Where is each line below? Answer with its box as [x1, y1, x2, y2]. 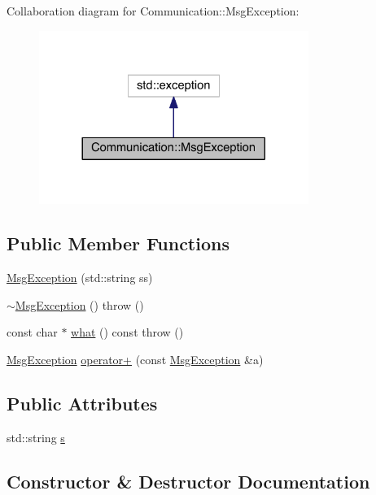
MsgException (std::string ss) [7, 269, 153, 285]
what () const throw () [71, 323, 184, 341]
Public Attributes [7, 390, 158, 415]
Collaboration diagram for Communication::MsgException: [7, 2, 299, 19]
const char [7, 323, 58, 341]
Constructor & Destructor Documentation [7, 468, 370, 493]
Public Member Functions [7, 231, 230, 256]
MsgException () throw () [15, 296, 144, 313]
